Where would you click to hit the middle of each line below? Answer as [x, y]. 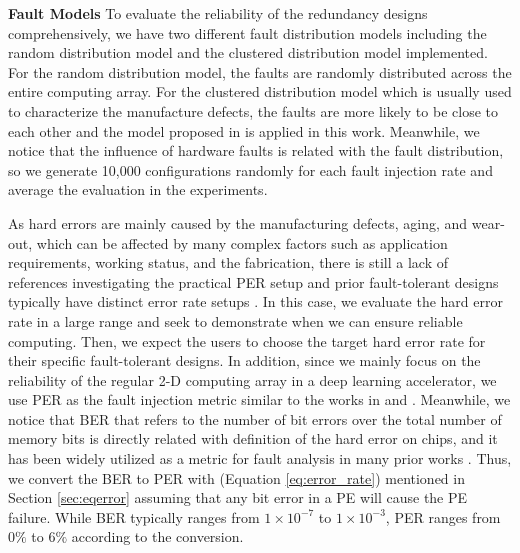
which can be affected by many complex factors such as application [242, 242]
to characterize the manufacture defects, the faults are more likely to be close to [253, 110]
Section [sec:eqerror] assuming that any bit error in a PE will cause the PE [238, 497]
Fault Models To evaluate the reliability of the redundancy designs [218, 13]
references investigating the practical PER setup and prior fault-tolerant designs [253, 281]
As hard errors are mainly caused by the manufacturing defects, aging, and [238, 222]
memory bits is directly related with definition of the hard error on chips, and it [253, 438]
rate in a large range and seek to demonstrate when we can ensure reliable [235, 320]
